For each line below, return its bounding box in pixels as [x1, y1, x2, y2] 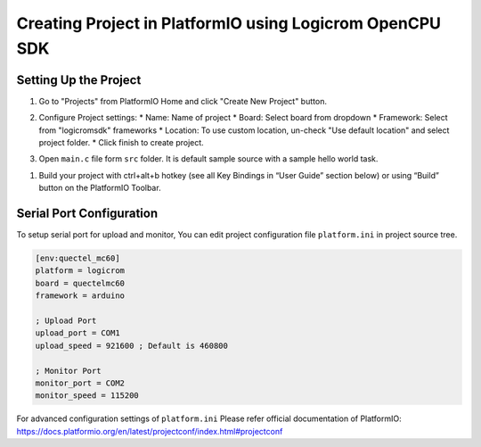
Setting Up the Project [16, 72, 142, 87]
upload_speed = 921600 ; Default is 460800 [35, 340, 229, 351]
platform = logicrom [35, 266, 125, 276]
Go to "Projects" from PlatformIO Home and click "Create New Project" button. [38, 95, 327, 106]
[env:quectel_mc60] [35, 253, 120, 263]
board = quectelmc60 [35, 277, 125, 288]
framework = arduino [35, 291, 125, 301]
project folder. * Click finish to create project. [38, 137, 204, 148]
